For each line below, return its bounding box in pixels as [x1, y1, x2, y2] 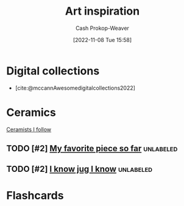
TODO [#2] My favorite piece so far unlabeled [6, 143, 178, 154]
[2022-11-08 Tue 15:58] [73, 36, 132, 43]
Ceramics [6, 105, 56, 119]
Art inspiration [65, 4, 140, 18]
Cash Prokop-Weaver [75, 24, 130, 32]
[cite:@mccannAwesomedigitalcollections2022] [15, 84, 136, 91]
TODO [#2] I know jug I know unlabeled [6, 164, 153, 174]
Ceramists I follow [6, 126, 52, 133]
